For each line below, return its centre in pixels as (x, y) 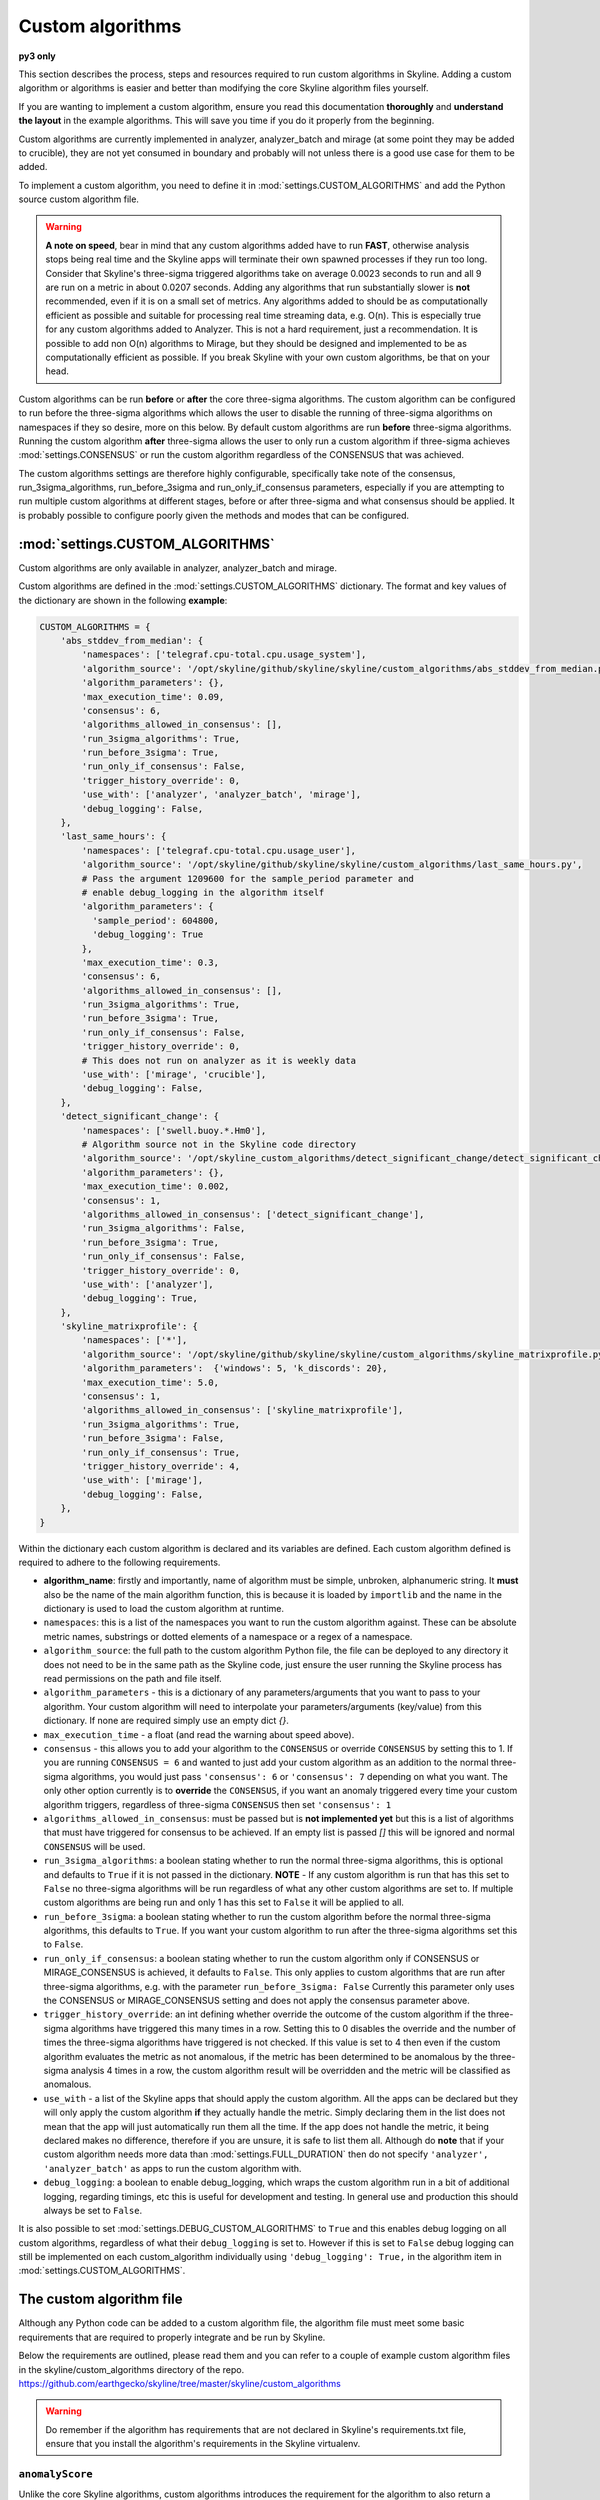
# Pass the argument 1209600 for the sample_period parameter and (248, 878)
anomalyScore (56, 2473)
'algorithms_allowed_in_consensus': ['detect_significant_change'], (253, 1214)
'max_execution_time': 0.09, (153, 696)
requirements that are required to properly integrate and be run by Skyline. (172, 2337)
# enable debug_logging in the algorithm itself (203, 892)
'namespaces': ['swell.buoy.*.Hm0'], (174, 1130)
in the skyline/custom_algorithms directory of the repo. (131, 2369)
